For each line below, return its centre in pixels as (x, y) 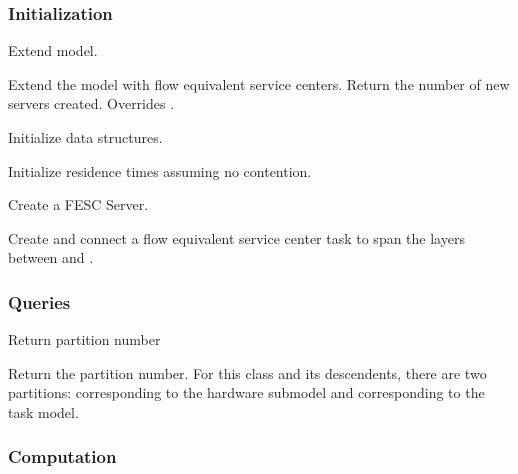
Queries (39, 301)
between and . (51, 257)
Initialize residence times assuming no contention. (160, 170)
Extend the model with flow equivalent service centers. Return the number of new (259, 83)
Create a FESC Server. (78, 204)
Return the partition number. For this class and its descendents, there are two (247, 372)
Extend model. (53, 50)
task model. (43, 411)
